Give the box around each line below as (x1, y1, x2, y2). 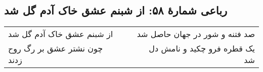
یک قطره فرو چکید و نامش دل (149, 42, 255, 54)
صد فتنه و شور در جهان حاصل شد (137, 28, 255, 40)
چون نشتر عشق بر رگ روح (8, 42, 103, 54)
